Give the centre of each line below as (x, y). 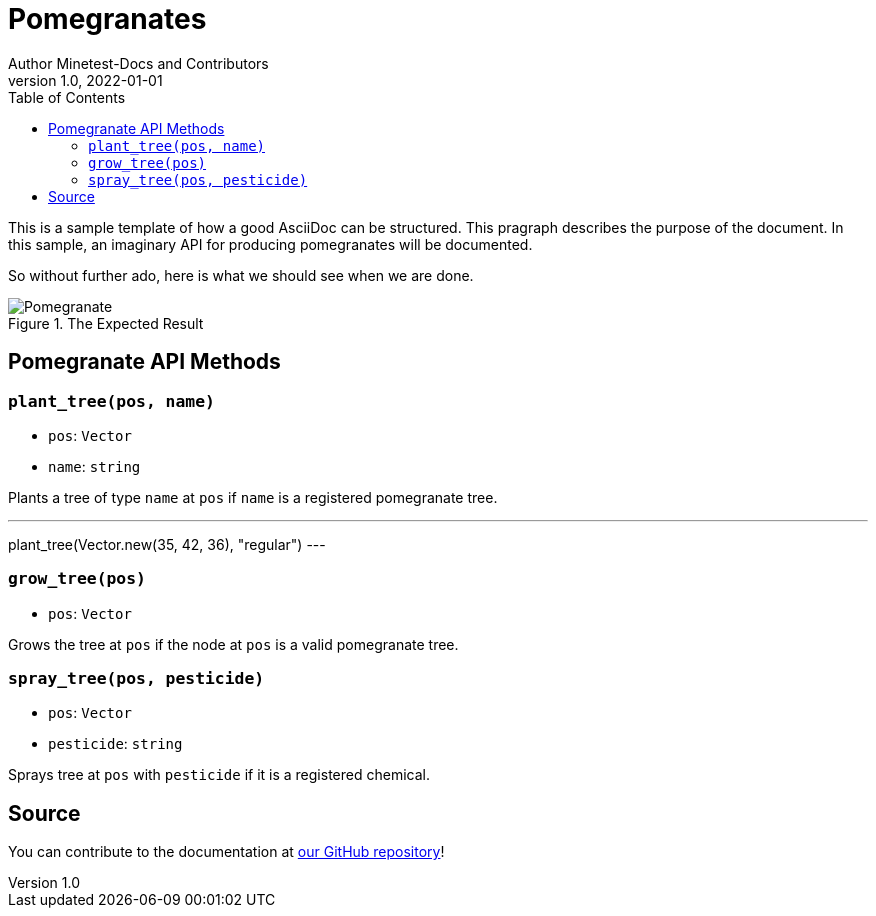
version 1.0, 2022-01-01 (85, 80)
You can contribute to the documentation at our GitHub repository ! (226, 852)
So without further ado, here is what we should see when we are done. (241, 275)
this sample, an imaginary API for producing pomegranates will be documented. (270, 244)
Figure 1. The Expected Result (106, 323)
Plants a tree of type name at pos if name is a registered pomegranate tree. (253, 497)
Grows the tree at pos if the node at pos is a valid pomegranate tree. (233, 644)
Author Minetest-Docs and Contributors (138, 63)
